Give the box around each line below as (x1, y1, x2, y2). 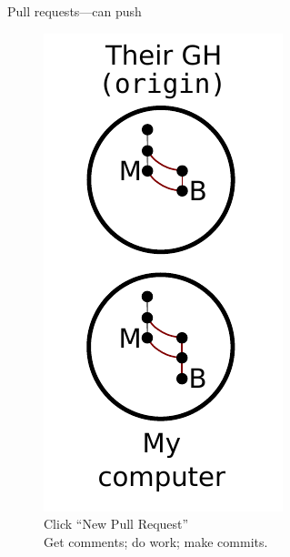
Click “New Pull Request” (44, 514, 189, 533)
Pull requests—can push (7, 2, 142, 20)
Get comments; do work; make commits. (44, 532, 268, 551)
